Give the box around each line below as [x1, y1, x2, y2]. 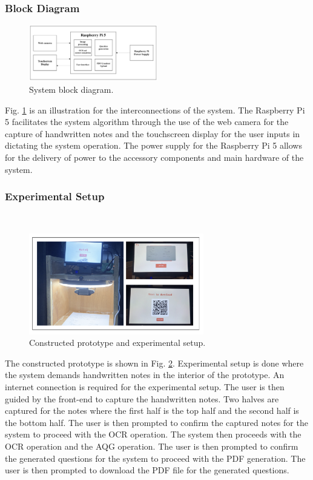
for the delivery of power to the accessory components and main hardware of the [5, 150, 304, 163]
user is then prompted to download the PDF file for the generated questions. [5, 464, 289, 476]
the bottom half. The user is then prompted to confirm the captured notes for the [5, 416, 308, 428]
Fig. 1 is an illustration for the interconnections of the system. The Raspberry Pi [5, 103, 305, 116]
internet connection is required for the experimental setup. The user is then [5, 380, 285, 393]
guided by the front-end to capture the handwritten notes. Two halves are [5, 392, 279, 405]
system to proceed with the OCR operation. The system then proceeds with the [5, 428, 301, 441]
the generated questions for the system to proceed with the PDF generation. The [5, 451, 306, 464]
